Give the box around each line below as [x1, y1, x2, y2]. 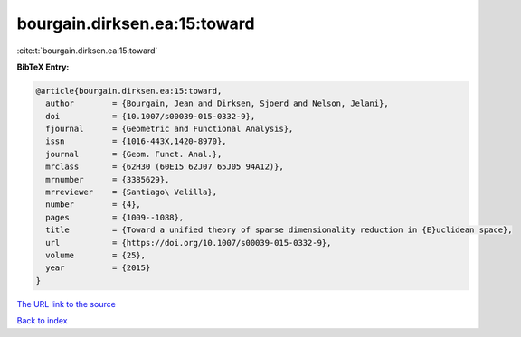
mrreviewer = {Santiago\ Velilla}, [45, 187, 217, 198]
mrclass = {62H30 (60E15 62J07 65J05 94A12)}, [45, 162, 284, 172]
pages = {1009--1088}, [45, 212, 185, 222]
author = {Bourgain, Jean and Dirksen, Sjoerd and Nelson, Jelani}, [45, 98, 389, 108]
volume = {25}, [45, 250, 147, 260]
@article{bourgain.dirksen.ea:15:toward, [35, 86, 223, 96]
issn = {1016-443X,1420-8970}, [45, 136, 227, 146]
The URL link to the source [16, 298, 117, 309]
